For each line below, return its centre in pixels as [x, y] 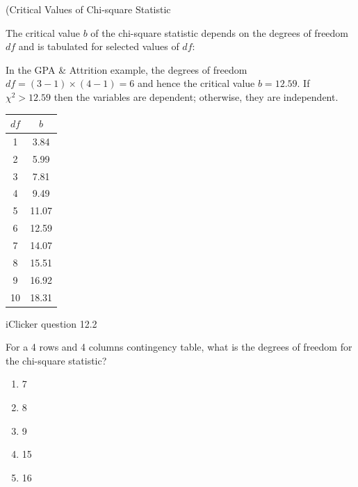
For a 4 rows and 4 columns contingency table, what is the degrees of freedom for [179, 347]
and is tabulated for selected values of [99, 46]
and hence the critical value [196, 83]
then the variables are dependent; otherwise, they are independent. [196, 96]
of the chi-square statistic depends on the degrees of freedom [220, 32]
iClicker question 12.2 [51, 323]
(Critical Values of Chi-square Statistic [88, 9]
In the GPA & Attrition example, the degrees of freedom [127, 69]
